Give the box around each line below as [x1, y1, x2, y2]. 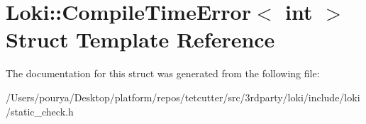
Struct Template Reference [6, 25, 275, 54]
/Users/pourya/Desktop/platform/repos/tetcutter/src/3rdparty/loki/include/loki [6, 89, 360, 104]
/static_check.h [6, 103, 74, 118]
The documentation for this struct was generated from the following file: [6, 66, 320, 81]
